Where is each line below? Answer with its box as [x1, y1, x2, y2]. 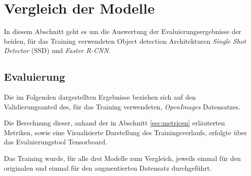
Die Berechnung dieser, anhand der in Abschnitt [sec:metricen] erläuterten [4, 118, 225, 128]
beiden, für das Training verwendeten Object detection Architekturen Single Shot [4, 35, 246, 46]
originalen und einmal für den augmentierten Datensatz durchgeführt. [4, 162, 212, 173]
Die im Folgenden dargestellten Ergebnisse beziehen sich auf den [4, 92, 196, 102]
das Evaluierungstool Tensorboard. [4, 137, 108, 147]
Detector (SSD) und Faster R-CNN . [4, 45, 110, 55]
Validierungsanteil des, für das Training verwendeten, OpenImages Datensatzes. [4, 101, 240, 111]
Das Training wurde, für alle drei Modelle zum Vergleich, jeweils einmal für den [4, 153, 241, 163]
